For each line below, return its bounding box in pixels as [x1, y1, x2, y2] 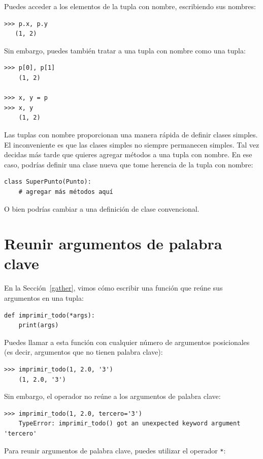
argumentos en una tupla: [4, 293, 84, 303]
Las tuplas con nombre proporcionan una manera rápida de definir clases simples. [4, 129, 258, 139]
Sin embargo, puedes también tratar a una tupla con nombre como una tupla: [4, 45, 246, 55]
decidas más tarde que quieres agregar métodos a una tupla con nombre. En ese [4, 149, 252, 160]
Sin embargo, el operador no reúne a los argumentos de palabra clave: [4, 391, 221, 401]
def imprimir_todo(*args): [4, 311, 95, 319]
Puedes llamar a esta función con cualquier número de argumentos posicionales [4, 336, 250, 347]
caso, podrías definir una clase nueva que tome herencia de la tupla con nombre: [4, 159, 253, 169]
